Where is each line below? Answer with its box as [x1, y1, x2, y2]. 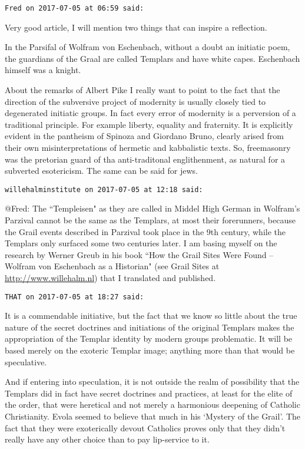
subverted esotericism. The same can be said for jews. [5, 164, 198, 177]
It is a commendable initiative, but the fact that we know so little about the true [5, 309, 297, 322]
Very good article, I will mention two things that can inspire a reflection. [5, 21, 267, 33]
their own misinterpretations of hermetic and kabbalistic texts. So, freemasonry [5, 141, 291, 153]
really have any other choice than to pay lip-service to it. [5, 433, 210, 445]
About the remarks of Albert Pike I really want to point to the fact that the [5, 84, 280, 96]
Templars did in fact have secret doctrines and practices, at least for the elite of [5, 387, 293, 399]
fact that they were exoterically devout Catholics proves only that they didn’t [5, 421, 286, 434]
